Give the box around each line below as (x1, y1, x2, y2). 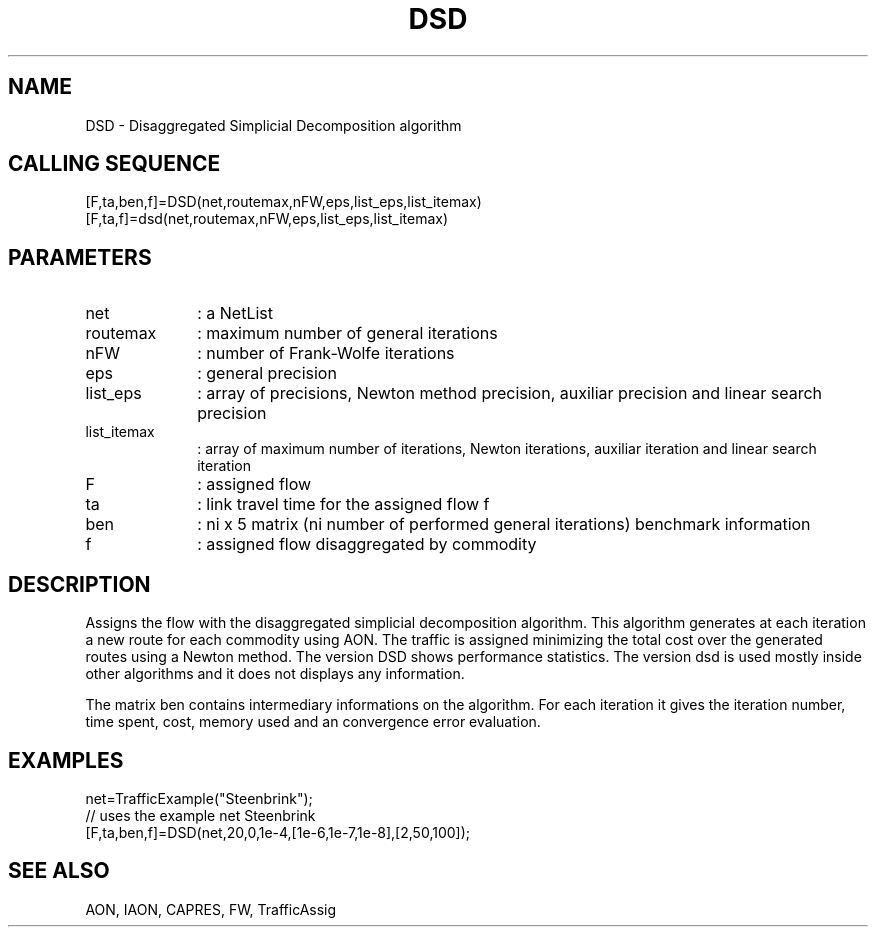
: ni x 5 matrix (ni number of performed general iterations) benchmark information (197, 514, 811, 535)
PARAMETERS (8, 244, 152, 270)
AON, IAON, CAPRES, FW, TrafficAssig (85, 900, 337, 918)
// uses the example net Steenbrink (85, 806, 316, 824)
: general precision (197, 363, 337, 384)
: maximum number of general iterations (197, 323, 498, 344)
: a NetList (197, 303, 273, 324)
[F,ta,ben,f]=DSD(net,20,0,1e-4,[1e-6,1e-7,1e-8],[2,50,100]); (85, 823, 471, 841)
